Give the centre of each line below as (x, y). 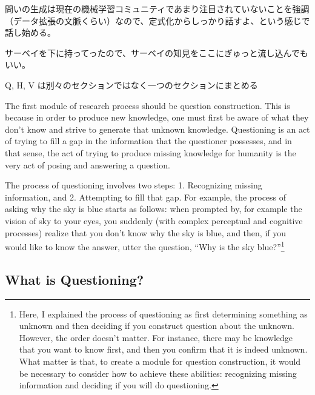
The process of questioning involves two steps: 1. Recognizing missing (134, 185)
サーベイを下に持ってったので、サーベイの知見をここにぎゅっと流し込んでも (157, 52)
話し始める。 (30, 32)
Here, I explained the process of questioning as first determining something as (163, 314)
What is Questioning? (75, 279)
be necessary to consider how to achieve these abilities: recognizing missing (158, 373)
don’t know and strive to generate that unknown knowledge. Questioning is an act (157, 129)
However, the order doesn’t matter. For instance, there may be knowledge (156, 337)
